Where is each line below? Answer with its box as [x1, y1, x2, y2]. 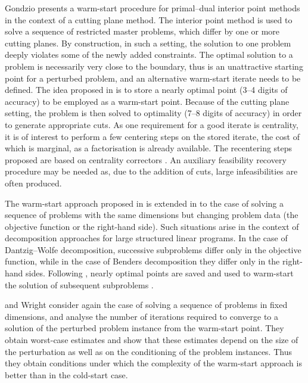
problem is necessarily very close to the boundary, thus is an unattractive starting [5, 60, 303, 72]
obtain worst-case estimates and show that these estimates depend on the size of [5, 334, 298, 346]
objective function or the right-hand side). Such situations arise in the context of [5, 220, 299, 232]
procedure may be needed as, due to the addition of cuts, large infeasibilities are [5, 165, 298, 178]
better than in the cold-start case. [5, 368, 128, 381]
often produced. [5, 176, 62, 189]
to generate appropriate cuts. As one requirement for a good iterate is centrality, [5, 118, 298, 130]
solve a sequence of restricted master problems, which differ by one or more [5, 25, 280, 38]
